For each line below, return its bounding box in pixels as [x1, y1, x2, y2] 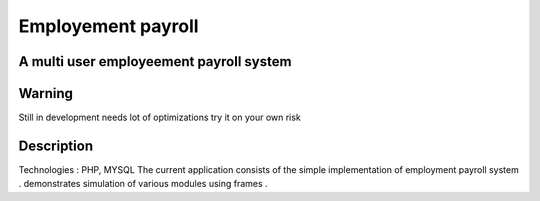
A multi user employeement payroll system [18, 53, 292, 70]
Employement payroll [18, 15, 199, 37]
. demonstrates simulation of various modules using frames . [18, 178, 269, 190]
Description [18, 137, 94, 154]
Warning [18, 85, 74, 102]
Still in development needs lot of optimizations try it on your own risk [18, 111, 302, 124]
